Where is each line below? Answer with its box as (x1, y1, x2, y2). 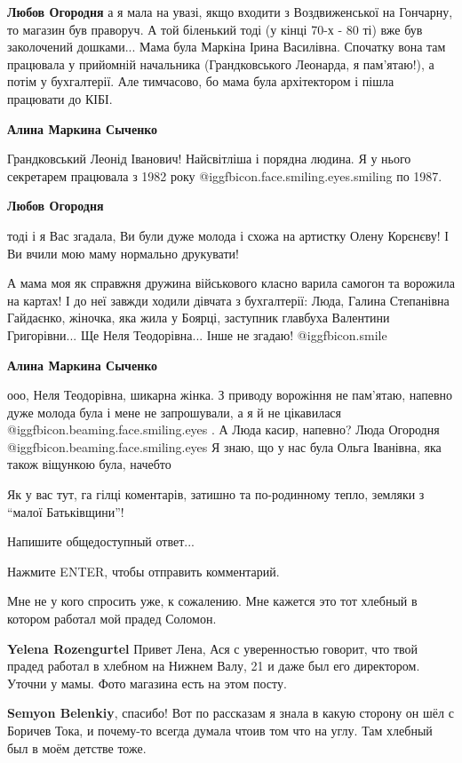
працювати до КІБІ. (7, 89, 113, 107)
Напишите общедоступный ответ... (7, 532, 195, 551)
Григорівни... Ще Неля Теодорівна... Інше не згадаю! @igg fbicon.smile (7, 325, 387, 344)
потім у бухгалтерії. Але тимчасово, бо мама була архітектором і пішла (7, 72, 394, 91)
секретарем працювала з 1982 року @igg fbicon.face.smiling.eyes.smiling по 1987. (7, 166, 442, 185)
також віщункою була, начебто (7, 455, 171, 473)
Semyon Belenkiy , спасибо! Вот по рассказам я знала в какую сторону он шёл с (7, 703, 454, 722)
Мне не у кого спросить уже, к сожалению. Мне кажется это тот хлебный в (7, 592, 418, 610)
